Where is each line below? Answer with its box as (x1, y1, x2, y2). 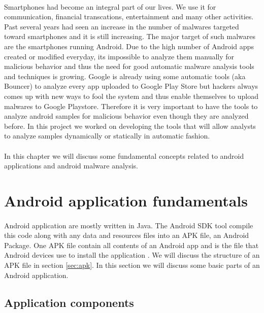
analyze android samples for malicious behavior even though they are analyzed (4, 111, 249, 121)
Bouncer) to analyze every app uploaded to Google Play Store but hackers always (4, 81, 258, 91)
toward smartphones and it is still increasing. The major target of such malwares (4, 31, 256, 42)
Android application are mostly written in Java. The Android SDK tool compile (4, 220, 253, 230)
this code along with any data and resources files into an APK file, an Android (4, 230, 249, 240)
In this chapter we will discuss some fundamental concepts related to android (4, 150, 244, 161)
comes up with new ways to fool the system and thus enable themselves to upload (4, 90, 258, 101)
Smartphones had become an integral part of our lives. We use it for (4, 1, 216, 12)
